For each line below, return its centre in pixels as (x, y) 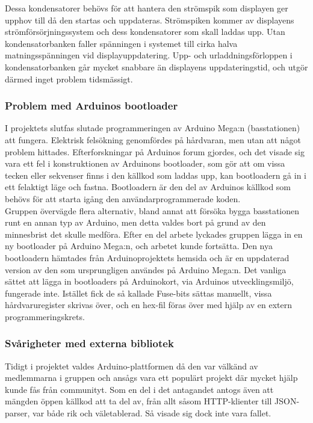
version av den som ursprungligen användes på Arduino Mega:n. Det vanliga (146, 269)
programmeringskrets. (45, 316)
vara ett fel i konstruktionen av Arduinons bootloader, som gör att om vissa (145, 163)
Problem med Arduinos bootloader (91, 106)
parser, (17, 413)
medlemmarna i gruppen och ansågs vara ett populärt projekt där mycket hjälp (151, 378)
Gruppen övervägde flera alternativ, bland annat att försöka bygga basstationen (152, 210)
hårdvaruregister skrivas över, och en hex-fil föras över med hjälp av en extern (149, 305)
